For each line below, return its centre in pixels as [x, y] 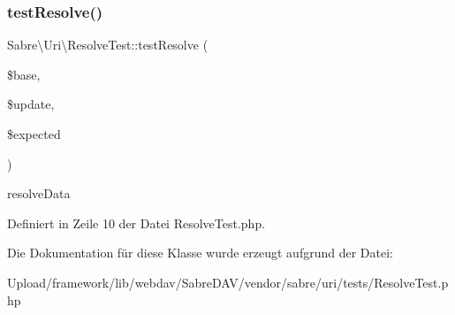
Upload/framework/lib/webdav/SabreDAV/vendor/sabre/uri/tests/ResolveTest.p [228, 282]
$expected [34, 134]
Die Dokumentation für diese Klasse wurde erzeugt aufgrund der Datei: [200, 253]
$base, [24, 74]
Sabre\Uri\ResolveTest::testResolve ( [108, 45]
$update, [31, 104]
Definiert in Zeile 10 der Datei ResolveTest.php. [136, 223]
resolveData [39, 193]
